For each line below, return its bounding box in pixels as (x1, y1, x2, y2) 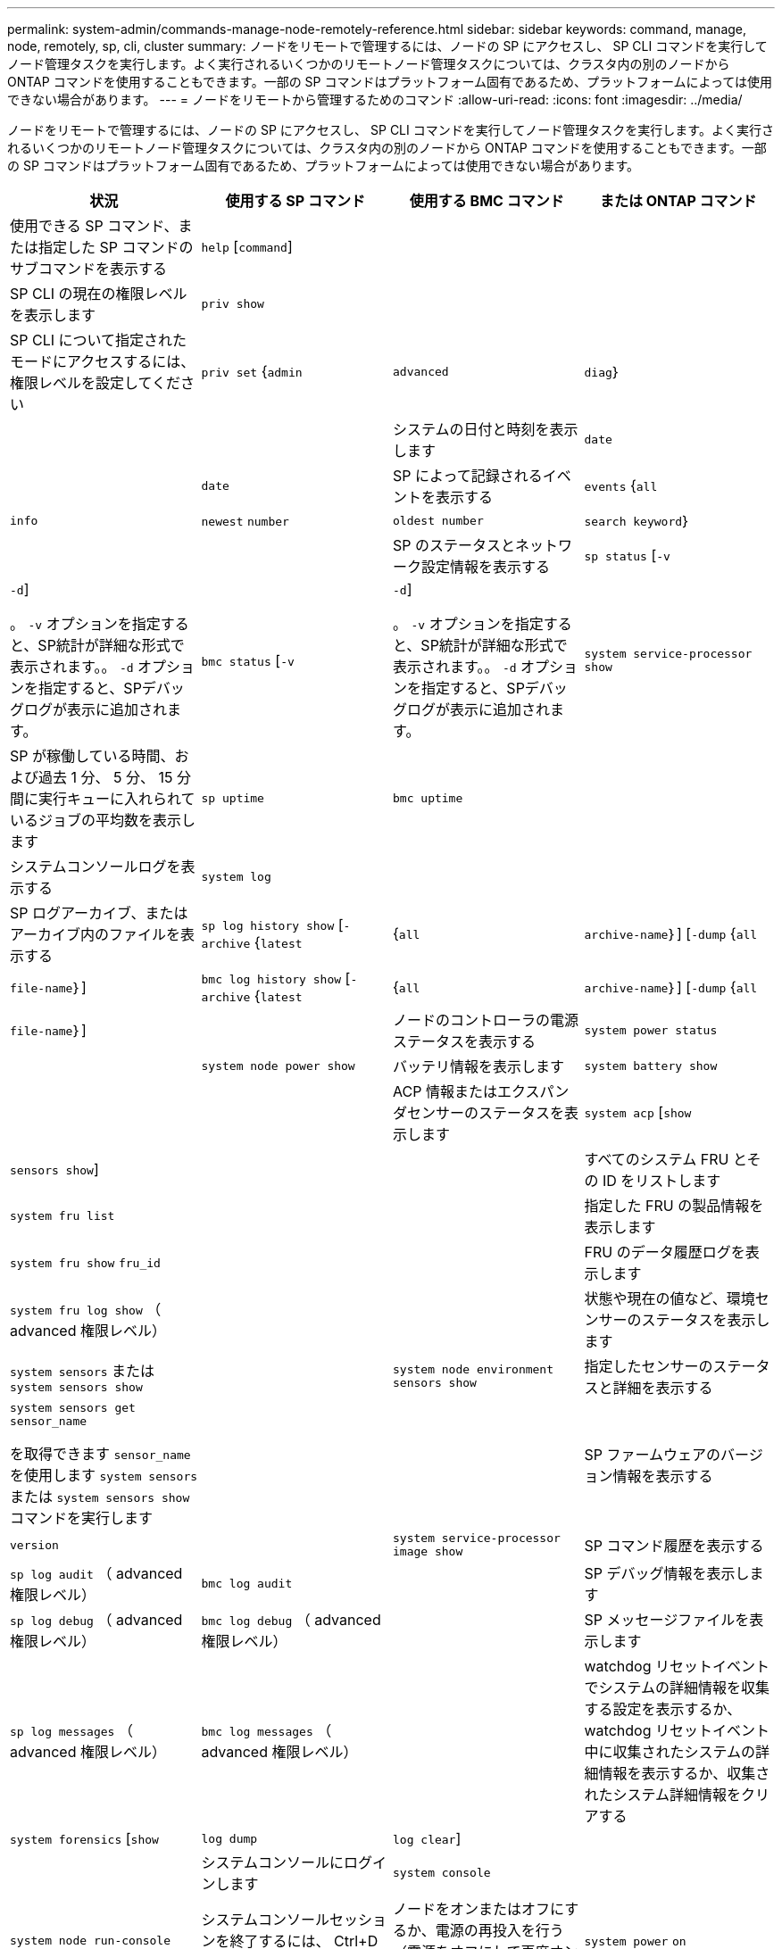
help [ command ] (201, 237, 293, 255)
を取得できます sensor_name (10, 1445, 191, 1463)
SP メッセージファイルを (584, 1611, 750, 1629)
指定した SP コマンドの (38, 238, 194, 256)
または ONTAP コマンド (599, 192, 757, 210)
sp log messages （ (10, 1721, 133, 1739)
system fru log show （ (10, 1300, 162, 1318)
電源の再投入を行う (435, 1921, 564, 1939)
